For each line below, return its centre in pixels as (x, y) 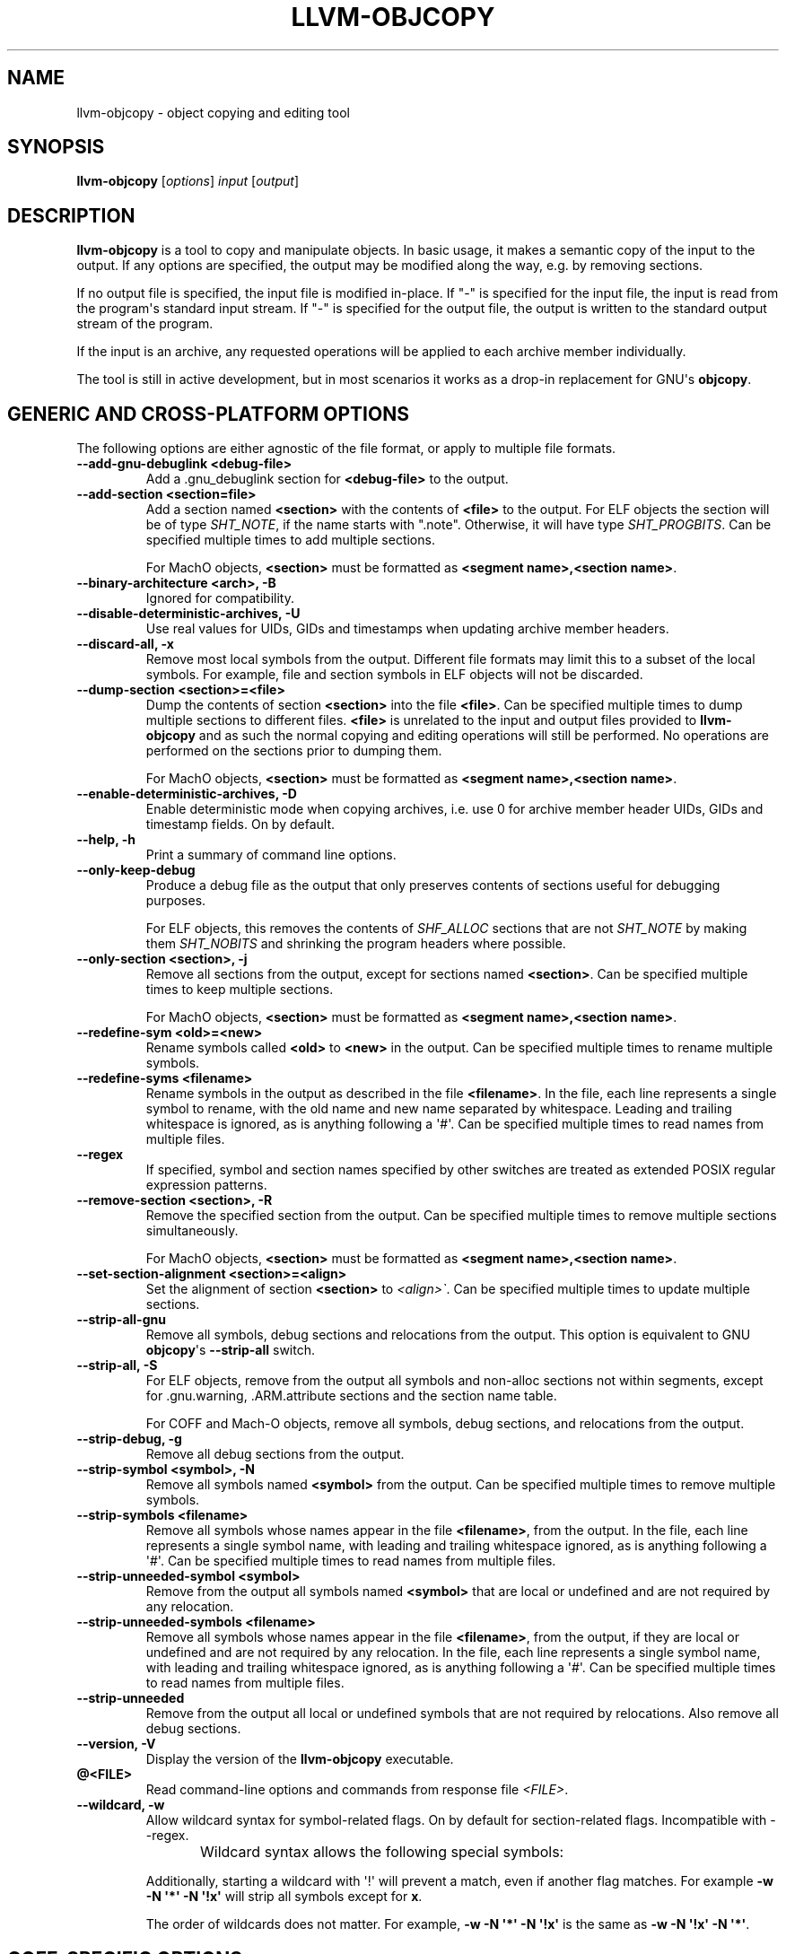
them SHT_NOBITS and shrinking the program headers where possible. (356, 944)
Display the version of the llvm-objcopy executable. (300, 1759)
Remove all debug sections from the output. (275, 1454)
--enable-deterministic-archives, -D (187, 794)
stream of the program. (145, 324)
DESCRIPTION (71, 215)
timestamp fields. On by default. (240, 824)
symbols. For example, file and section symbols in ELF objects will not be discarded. (394, 675)
